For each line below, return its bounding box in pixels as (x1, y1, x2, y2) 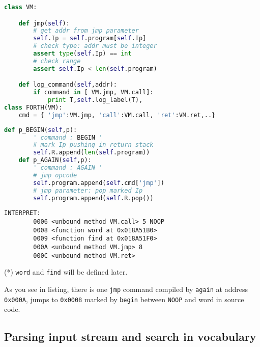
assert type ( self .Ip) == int (33, 50, 132, 58)
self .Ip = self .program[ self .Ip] (33, 35, 147, 42)
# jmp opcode (33, 171, 77, 179)
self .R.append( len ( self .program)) (33, 149, 150, 156)
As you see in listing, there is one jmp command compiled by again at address (4, 284, 248, 295)
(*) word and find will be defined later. (4, 266, 128, 277)
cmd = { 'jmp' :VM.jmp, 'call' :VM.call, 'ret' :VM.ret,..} (18, 111, 216, 119)
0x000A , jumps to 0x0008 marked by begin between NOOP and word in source (4, 293, 244, 304)
